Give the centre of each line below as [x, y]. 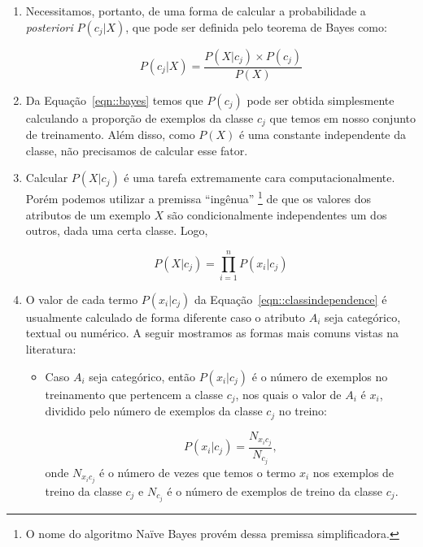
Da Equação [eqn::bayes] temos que [114, 100]
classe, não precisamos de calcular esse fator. [137, 150]
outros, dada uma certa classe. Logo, [117, 230]
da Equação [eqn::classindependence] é [290, 299]
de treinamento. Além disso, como [110, 135]
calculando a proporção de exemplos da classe [140, 117]
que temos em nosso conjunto [343, 117]
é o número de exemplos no [320, 376]
